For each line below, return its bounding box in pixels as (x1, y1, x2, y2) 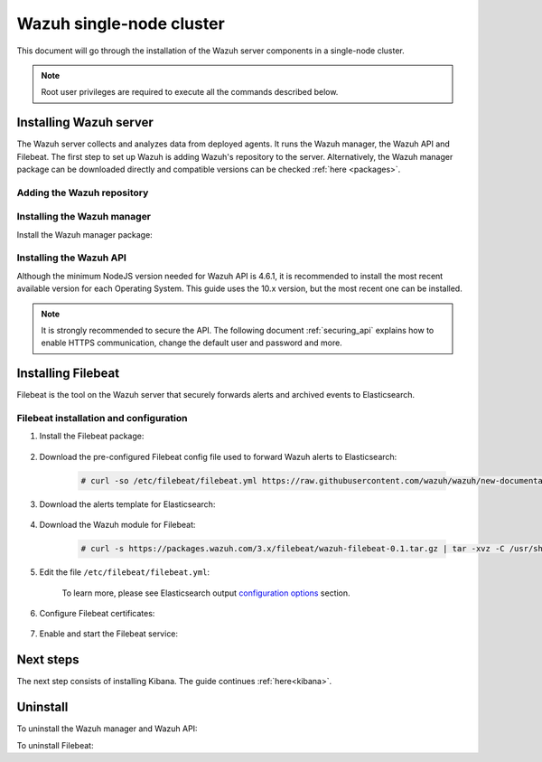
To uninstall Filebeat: (16, 739, 94, 750)
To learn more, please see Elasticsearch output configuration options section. (61, 588, 351, 598)
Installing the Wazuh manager (16, 211, 152, 223)
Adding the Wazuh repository (16, 186, 149, 199)
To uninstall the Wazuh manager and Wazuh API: (16, 723, 198, 734)
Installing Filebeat (16, 366, 120, 381)
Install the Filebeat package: (39, 430, 145, 442)
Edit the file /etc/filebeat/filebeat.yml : (39, 567, 210, 578)
